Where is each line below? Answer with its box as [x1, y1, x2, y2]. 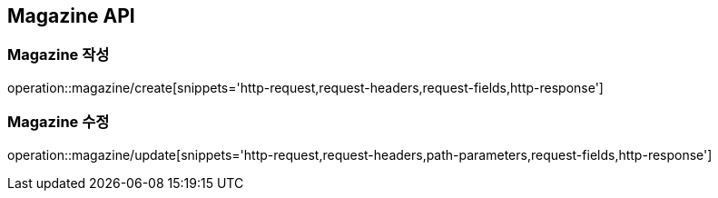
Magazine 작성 [7, 45, 110, 64]
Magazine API [7, 5, 135, 27]
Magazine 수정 [7, 113, 110, 132]
